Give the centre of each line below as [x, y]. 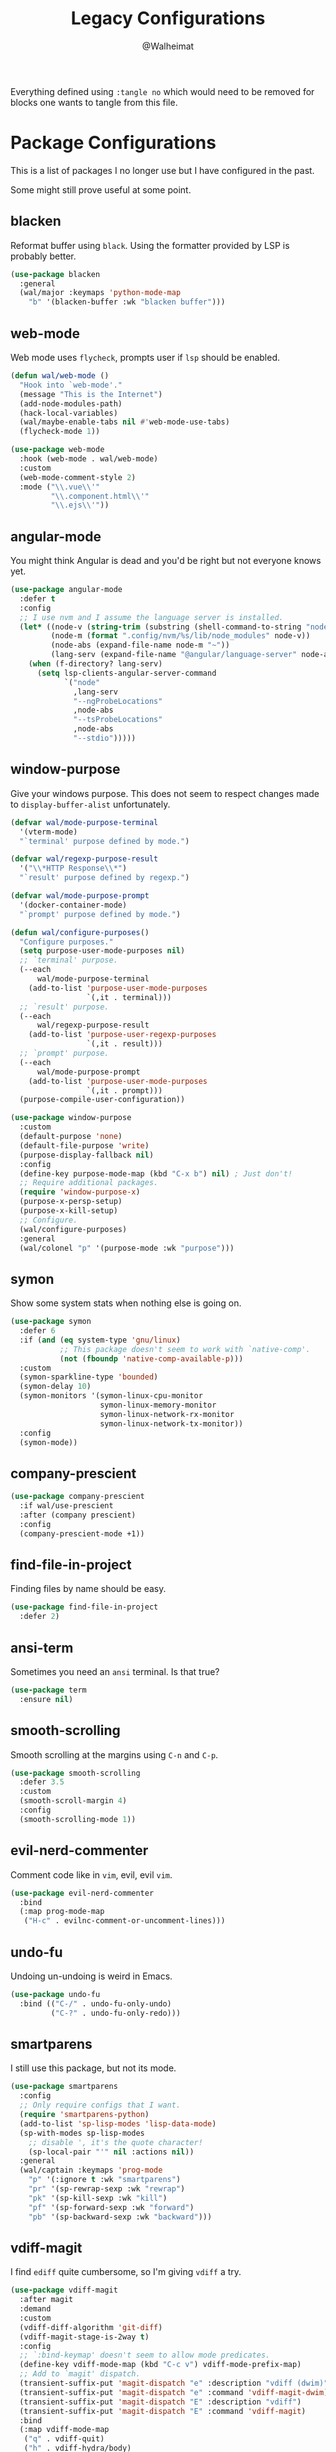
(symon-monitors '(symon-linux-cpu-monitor [111, 1396]
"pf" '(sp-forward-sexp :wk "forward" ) [111, 2207]
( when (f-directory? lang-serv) [95, 664]
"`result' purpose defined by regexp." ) [104, 878]
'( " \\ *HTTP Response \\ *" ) [73, 868]
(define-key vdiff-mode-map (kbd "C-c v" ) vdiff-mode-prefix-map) [160, 2365]
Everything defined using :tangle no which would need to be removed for [162, 91]
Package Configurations [113, 143]
